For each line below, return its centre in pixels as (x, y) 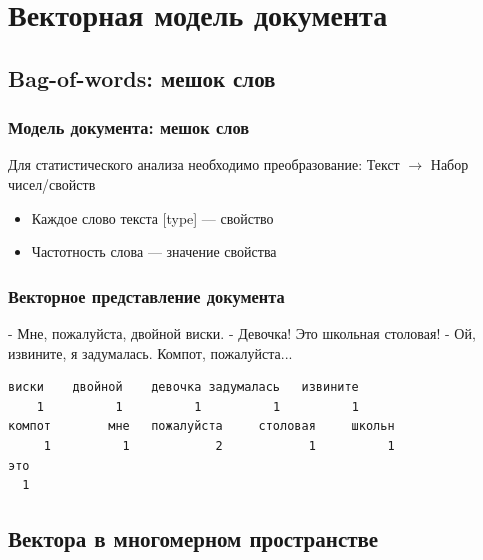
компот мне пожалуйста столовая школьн (201, 426)
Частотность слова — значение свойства (154, 251)
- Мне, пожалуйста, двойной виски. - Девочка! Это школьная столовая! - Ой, (242, 332)
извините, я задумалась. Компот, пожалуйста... (150, 352)
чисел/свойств (52, 183)
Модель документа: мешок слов (129, 127)
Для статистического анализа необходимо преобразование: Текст (204, 164)
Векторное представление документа (146, 295)
